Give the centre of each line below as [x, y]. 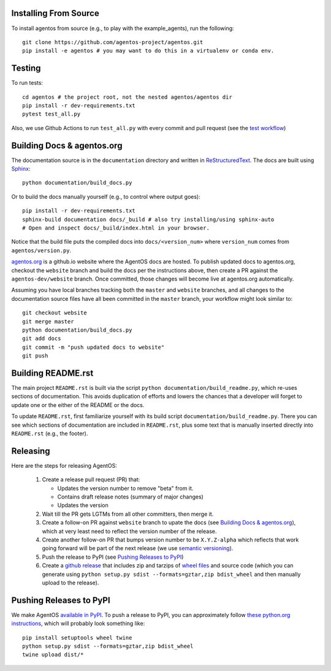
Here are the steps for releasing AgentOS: [64, 465]
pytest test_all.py [51, 114]
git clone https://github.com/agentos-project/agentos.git [113, 42]
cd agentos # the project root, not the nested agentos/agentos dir [127, 97]
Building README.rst [52, 373]
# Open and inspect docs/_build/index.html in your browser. [116, 228]
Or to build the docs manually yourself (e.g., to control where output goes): [106, 196]
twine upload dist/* [53, 655]
